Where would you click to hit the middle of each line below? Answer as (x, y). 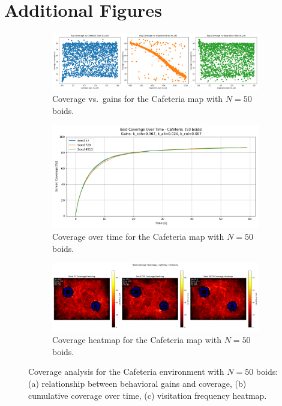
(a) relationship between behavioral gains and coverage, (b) (137, 384)
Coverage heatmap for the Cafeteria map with (137, 340)
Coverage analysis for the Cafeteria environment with (126, 372)
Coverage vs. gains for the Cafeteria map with (138, 99)
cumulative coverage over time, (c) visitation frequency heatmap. (148, 395)
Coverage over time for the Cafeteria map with (138, 236)
